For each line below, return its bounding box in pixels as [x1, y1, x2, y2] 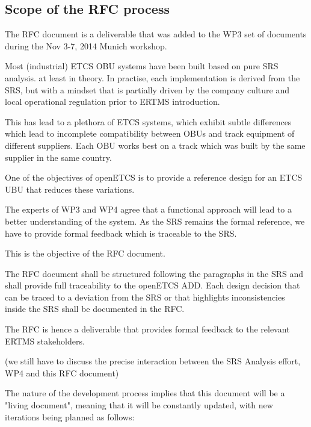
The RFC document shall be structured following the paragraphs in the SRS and [5, 267, 304, 279]
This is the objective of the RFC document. [5, 247, 165, 260]
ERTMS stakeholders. [5, 334, 85, 347]
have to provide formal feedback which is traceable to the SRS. [5, 226, 237, 239]
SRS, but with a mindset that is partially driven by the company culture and [5, 83, 290, 96]
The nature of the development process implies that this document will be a [5, 387, 285, 399]
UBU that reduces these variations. [5, 182, 135, 195]
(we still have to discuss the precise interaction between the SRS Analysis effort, [5, 355, 301, 367]
